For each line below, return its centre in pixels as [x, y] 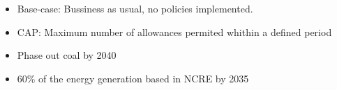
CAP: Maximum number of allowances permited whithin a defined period [174, 31]
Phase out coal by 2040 [67, 55]
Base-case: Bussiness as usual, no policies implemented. [135, 8]
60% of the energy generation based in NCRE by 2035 [133, 78]
